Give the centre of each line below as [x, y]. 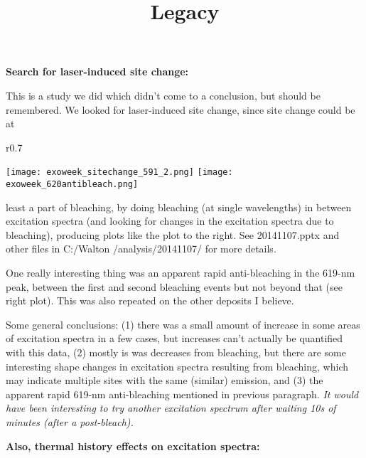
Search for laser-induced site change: [97, 71]
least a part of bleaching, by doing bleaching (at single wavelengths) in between [179, 207]
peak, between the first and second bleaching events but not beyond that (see [174, 286]
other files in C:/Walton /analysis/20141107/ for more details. [141, 249]
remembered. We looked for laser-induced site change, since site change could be [181, 109]
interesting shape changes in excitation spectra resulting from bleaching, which [177, 366]
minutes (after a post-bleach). [70, 421]
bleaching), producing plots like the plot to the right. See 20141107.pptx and [173, 234]
